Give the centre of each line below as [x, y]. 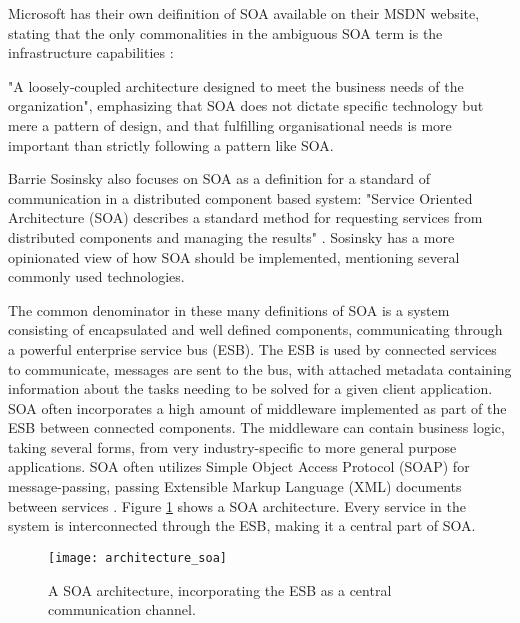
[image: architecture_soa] [137, 557]
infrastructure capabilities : [91, 52]
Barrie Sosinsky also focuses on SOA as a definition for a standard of [219, 178]
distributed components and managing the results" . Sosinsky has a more [231, 236]
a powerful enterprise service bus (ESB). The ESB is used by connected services [252, 348]
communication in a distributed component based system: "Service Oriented [240, 197]
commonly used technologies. [96, 276]
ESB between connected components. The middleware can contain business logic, [256, 427]
